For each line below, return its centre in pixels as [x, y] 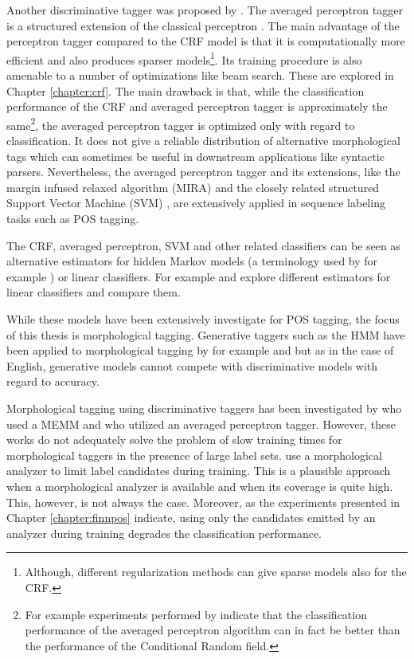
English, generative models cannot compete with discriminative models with [192, 365]
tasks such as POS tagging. [73, 219]
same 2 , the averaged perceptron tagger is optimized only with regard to [181, 124]
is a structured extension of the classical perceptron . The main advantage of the [203, 25]
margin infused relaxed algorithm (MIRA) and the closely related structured [193, 187]
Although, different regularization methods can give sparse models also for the [216, 572]
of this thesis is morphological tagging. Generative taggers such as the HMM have [206, 334]
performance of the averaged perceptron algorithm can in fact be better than [213, 630]
